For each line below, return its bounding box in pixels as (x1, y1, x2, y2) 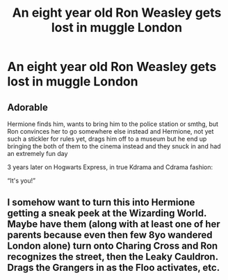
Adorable (7, 101, 49, 113)
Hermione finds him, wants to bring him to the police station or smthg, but (7, 120, 219, 128)
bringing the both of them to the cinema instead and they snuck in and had (7, 142, 221, 150)
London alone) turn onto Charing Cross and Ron (7, 240, 218, 252)
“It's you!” (7, 176, 36, 185)
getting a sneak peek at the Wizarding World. (7, 208, 207, 219)
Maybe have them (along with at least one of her (7, 218, 220, 231)
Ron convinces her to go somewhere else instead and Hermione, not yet (7, 127, 214, 135)
